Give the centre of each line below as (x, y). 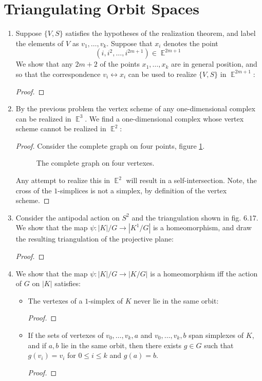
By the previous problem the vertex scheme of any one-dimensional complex (135, 108)
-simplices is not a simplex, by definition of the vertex (142, 190)
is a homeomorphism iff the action (204, 273)
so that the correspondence (58, 74)
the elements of (40, 43)
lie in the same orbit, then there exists (121, 345)
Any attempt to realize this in (63, 180)
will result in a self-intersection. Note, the (191, 180)
